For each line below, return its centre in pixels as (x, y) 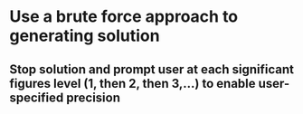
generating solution (85, 36)
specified (37, 97)
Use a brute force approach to (124, 17)
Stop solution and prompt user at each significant (151, 69)
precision (93, 97)
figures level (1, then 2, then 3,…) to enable (133, 83)
